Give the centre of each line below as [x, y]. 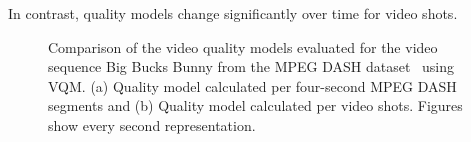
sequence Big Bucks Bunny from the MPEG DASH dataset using [251, 66]
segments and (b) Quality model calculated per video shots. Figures [255, 105]
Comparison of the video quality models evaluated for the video [243, 46]
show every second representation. [152, 124]
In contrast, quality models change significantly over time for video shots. [233, 13]
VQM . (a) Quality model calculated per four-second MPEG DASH [252, 85]
